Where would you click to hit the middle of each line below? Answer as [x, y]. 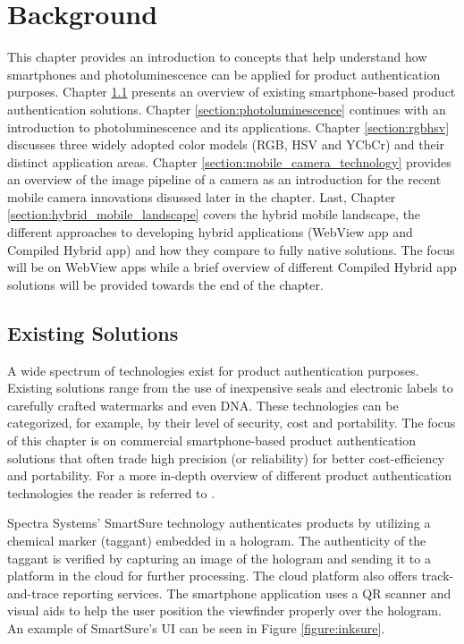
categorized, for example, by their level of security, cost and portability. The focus [232, 423]
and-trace [33, 593]
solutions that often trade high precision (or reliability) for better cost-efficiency [226, 458]
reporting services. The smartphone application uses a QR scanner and [257, 593]
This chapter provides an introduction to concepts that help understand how [217, 57]
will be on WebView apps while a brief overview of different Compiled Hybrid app [232, 267]
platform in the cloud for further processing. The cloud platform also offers [212, 576]
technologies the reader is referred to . [111, 492]
